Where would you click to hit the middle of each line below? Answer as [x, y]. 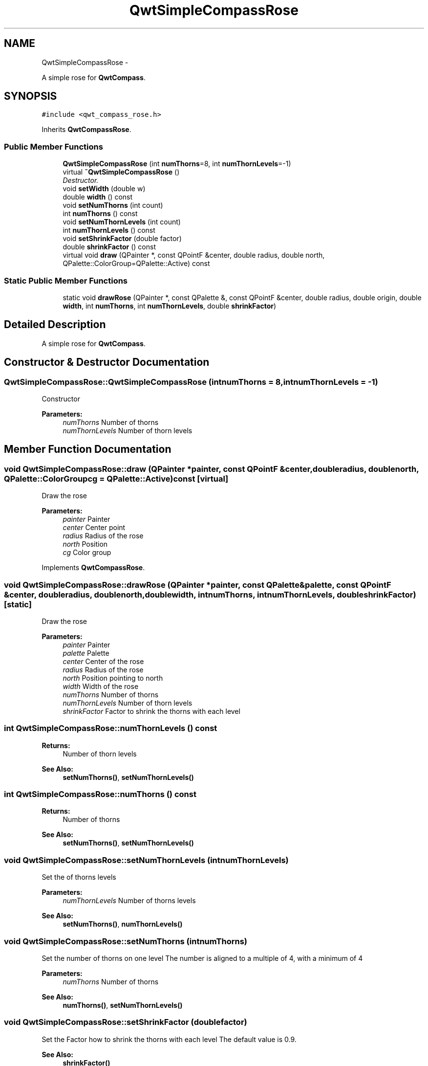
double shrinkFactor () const [109, 247]
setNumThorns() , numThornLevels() [123, 924]
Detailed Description [55, 325]
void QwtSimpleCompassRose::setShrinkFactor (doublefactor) [126, 1022]
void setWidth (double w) [104, 189]
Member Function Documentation [88, 449]
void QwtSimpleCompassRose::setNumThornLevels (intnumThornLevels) [146, 860]
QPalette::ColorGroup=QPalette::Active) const [136, 264]
